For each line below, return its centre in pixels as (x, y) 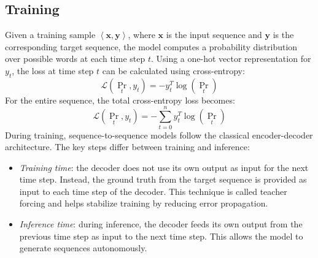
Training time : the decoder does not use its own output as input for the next (164, 167)
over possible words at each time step (75, 59)
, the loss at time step (53, 70)
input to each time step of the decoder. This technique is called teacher (153, 191)
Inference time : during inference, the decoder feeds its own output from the (161, 224)
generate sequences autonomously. (83, 248)
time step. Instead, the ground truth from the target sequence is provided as (163, 179)
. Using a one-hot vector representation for (231, 59)
